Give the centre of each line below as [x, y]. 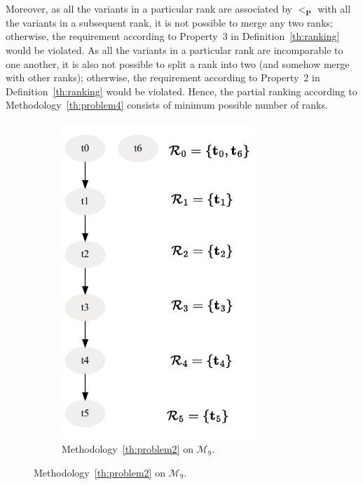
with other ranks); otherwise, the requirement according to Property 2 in [163, 77]
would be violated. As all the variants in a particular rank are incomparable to [174, 49]
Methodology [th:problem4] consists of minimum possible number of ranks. [167, 105]
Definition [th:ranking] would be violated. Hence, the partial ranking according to [181, 91]
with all [334, 8]
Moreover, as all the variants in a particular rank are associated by [149, 8]
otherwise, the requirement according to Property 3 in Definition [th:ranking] [173, 36]
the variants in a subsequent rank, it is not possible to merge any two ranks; [169, 22]
